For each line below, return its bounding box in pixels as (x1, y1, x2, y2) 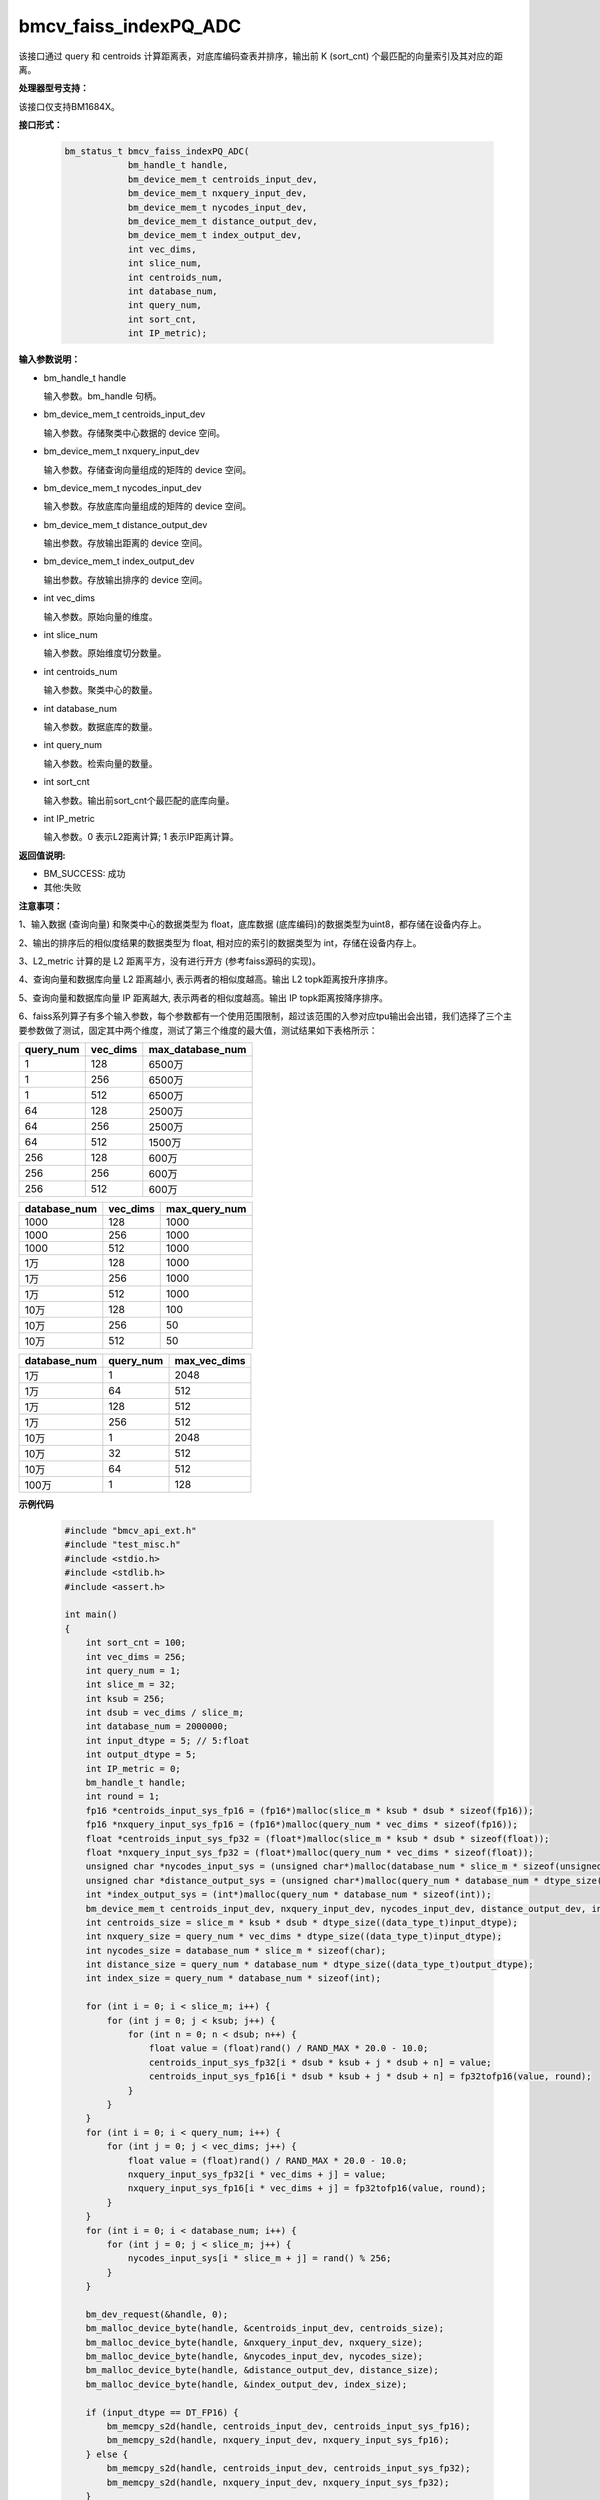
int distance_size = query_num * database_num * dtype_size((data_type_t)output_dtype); (85, 1959, 534, 1970)
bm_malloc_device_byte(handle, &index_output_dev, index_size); (85, 2378, 408, 2390)
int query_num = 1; (85, 1665, 182, 1676)
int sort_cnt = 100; (85, 1637, 187, 1649)
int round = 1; (85, 1791, 160, 1802)
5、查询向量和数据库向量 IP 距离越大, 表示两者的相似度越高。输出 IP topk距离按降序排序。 (18, 991, 389, 1004)
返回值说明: (18, 849, 66, 861)
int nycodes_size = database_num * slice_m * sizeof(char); (85, 1945, 387, 1956)
